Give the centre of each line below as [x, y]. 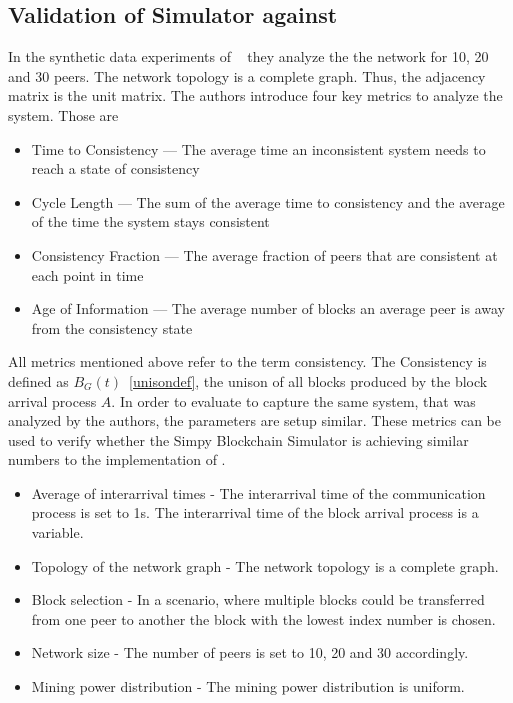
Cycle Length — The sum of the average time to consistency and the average [268, 201]
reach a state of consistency [115, 168]
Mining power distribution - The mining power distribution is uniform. [248, 686]
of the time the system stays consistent [150, 221]
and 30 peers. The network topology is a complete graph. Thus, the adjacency [247, 75]
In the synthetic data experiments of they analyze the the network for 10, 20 [248, 56]
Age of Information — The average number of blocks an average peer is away [268, 308]
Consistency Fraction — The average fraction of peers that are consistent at [264, 254]
